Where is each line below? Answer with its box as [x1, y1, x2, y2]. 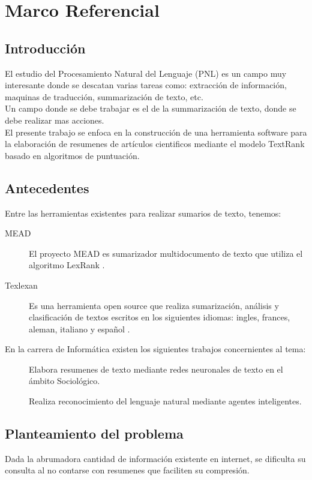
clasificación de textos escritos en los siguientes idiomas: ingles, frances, [29, 311, 290, 323]
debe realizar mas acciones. [5, 113, 104, 126]
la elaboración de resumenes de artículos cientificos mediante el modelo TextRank [5, 137, 305, 150]
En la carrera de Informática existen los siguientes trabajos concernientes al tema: [5, 343, 306, 355]
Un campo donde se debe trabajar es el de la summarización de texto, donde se [5, 102, 296, 115]
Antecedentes [5, 178, 89, 197]
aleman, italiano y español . [29, 322, 130, 335]
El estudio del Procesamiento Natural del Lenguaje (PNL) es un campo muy [5, 67, 287, 79]
